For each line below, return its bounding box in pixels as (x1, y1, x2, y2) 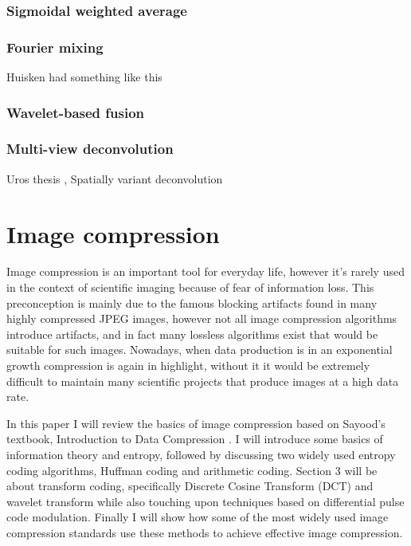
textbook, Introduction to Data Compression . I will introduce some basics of (6, 430, 383, 447)
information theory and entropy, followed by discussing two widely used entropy (6, 446, 396, 462)
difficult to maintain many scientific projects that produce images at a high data (6, 372, 399, 389)
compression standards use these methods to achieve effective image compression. (6, 524, 403, 540)
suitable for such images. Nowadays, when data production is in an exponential (6, 341, 393, 358)
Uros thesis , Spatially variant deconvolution (6, 170, 223, 187)
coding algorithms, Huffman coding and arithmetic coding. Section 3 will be (6, 462, 378, 478)
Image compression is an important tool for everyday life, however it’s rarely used (6, 263, 405, 280)
